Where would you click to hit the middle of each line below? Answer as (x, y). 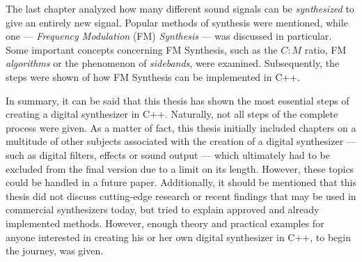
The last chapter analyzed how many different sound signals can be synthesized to (180, 8)
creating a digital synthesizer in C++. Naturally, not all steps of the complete (172, 114)
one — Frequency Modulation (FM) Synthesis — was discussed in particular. (169, 36)
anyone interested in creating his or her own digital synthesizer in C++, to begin (178, 237)
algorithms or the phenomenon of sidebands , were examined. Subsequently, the (173, 63)
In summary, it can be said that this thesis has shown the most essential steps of (178, 100)
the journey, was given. (55, 251)
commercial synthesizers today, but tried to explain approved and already (163, 209)
